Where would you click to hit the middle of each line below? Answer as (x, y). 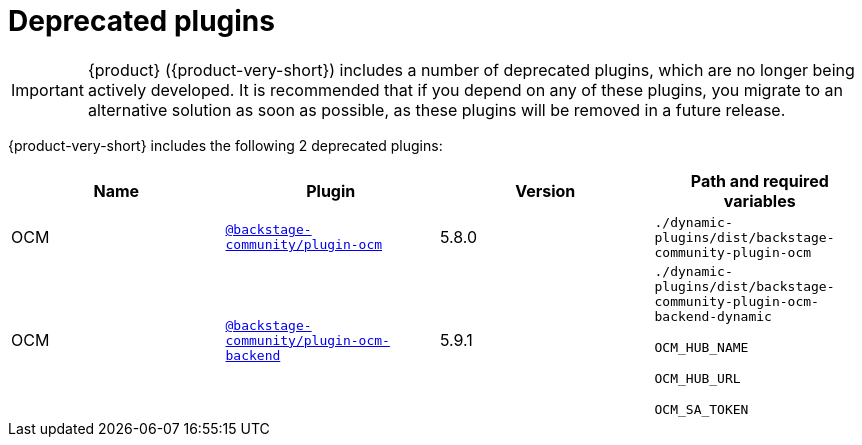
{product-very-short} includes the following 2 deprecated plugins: (225, 145)
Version (545, 190)
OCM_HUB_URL (697, 378)
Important (47, 89)
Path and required (759, 180)
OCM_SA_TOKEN (701, 409)
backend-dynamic (713, 316)
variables (759, 200)
